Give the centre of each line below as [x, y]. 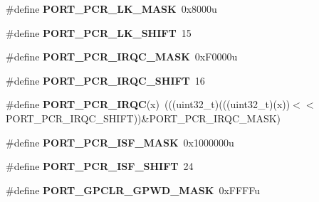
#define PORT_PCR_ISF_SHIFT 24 [100, 166]
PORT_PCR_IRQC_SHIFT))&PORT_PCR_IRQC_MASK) [143, 118]
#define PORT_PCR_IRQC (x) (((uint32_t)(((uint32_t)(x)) [148, 104]
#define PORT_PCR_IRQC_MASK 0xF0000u [122, 57]
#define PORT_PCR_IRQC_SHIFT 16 [105, 80]
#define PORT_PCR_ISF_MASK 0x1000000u [120, 142]
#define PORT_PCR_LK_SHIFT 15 [99, 32]
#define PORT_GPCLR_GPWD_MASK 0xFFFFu [133, 190]
